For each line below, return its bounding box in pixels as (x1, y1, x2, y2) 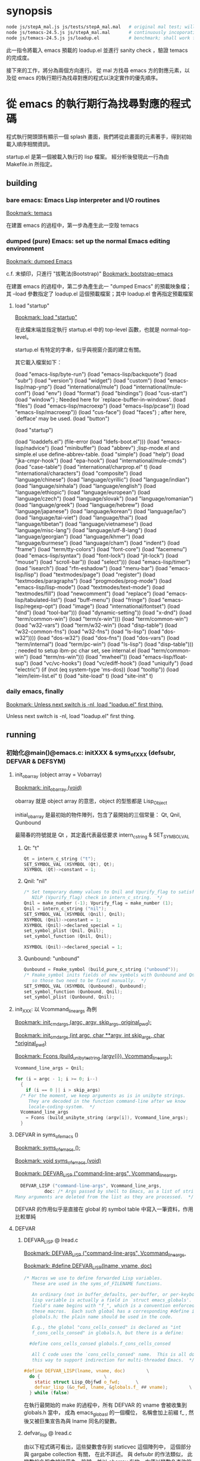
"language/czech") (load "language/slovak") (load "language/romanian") (14, 495, 193, 502)
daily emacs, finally (6, 687, 64, 695)
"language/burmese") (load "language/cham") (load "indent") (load (14, 539, 180, 546)
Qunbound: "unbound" (23, 955, 80, 962)
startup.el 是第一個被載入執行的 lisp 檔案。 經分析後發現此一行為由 (6, 153, 169, 160)
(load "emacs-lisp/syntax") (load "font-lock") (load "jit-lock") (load (14, 552, 179, 559)
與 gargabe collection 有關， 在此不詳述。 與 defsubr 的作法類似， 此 (23, 1450, 193, 1457)
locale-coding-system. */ (28, 1103, 95, 1109)
